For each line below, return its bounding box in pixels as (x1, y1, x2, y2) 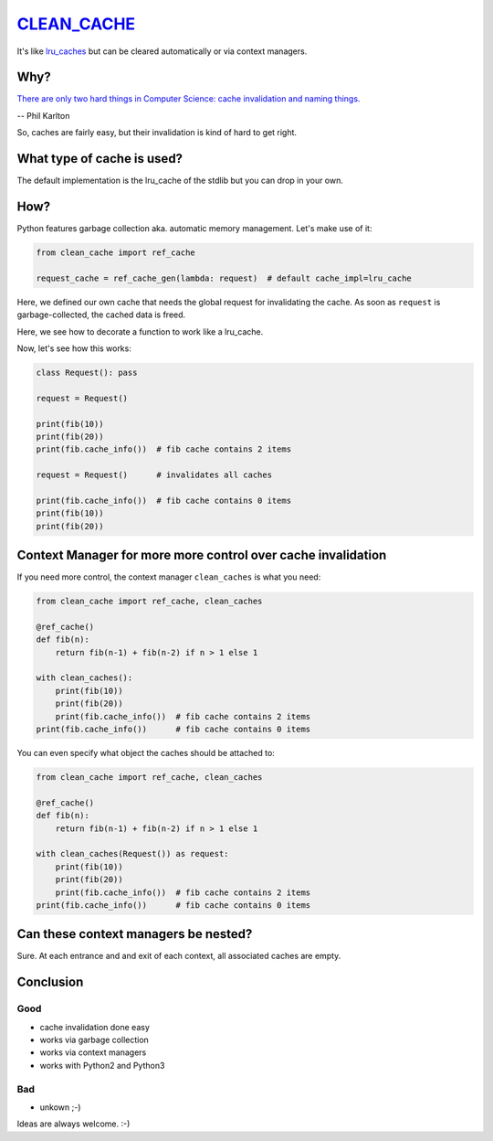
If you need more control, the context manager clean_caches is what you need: (16, 571, 321, 582)
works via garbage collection (39, 1034, 150, 1045)
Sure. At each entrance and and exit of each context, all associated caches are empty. (16, 951, 341, 962)
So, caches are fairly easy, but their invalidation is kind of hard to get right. (16, 127, 297, 138)
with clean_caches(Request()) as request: (36, 848, 229, 859)
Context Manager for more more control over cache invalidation (16, 548, 387, 563)
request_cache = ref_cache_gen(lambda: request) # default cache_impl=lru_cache (36, 272, 413, 283)
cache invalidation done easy (39, 1021, 151, 1032)
